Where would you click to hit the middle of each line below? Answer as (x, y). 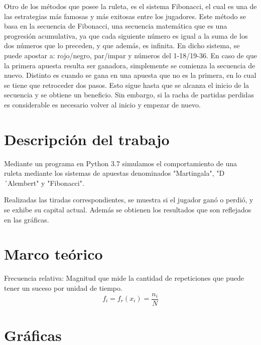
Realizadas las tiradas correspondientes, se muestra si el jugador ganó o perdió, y (129, 200)
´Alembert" (22, 183)
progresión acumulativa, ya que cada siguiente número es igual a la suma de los (126, 35)
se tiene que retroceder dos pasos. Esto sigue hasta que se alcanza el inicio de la (127, 85)
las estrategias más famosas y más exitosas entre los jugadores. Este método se (125, 16)
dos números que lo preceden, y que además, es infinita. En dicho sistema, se (122, 45)
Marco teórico (53, 254)
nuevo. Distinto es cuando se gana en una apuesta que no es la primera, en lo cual (130, 75)
